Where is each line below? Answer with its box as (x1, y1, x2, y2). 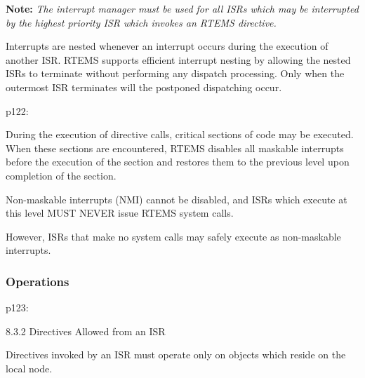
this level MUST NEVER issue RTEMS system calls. (6, 205, 234, 220)
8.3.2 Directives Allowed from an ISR (6, 323, 166, 338)
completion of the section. (6, 168, 117, 182)
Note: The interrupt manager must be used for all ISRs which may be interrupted (6, 1, 359, 15)
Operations (6, 272, 69, 290)
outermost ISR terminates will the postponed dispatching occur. (6, 79, 282, 94)
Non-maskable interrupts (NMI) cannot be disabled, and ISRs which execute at (6, 191, 347, 206)
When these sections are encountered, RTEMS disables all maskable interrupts (6, 140, 344, 155)
